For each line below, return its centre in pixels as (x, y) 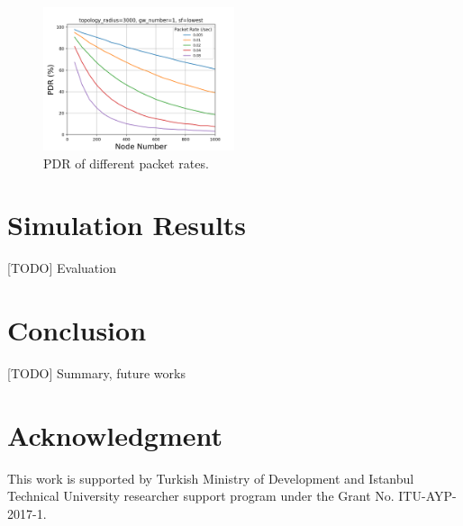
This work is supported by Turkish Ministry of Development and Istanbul (211, 478)
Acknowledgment (115, 435)
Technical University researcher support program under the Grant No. (201, 496)
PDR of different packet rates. (126, 163)
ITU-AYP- (427, 496)
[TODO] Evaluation (62, 268)
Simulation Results (127, 225)
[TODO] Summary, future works (96, 373)
